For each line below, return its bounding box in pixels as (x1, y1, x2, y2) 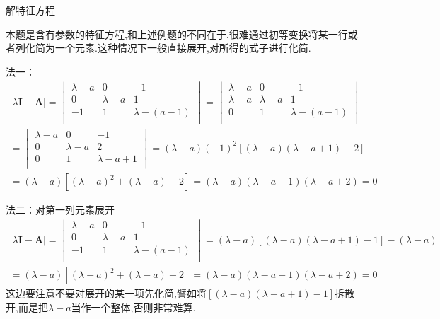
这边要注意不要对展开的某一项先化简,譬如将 (6, 286, 207, 301)
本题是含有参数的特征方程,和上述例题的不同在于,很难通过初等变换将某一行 (6, 26, 348, 41)
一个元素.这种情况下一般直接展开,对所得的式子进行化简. (54, 40, 311, 55)
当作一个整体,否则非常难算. (71, 299, 196, 314)
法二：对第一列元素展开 (6, 202, 115, 217)
